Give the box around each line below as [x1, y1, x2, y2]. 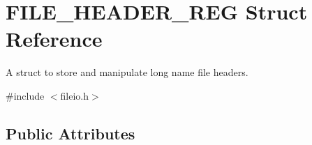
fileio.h [60, 88, 89, 102]
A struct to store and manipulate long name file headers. [6, 65, 248, 79]
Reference [6, 24, 103, 53]
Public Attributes [6, 122, 135, 144]
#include [6, 88, 45, 102]
